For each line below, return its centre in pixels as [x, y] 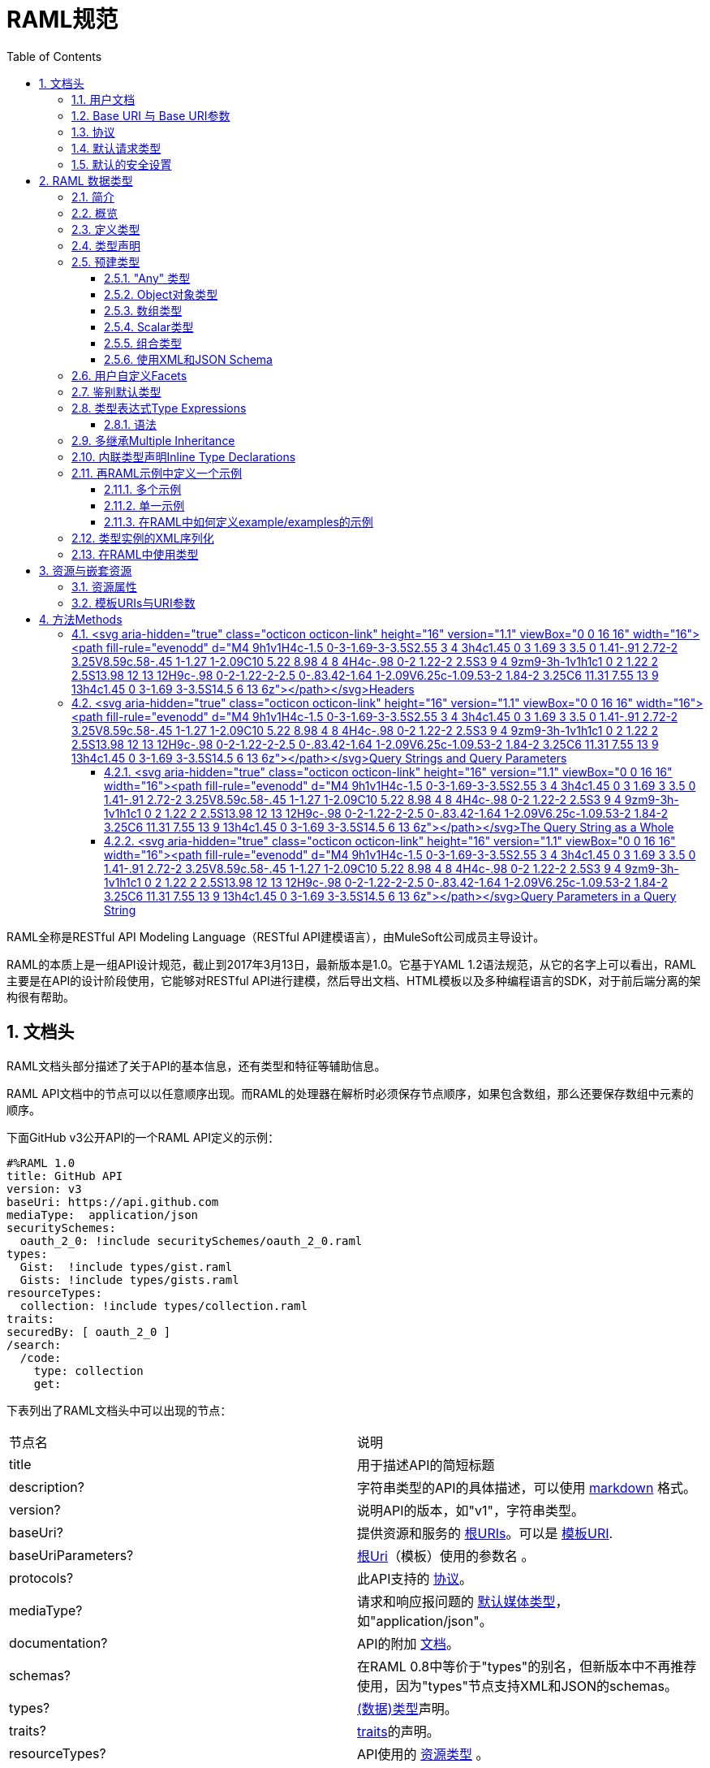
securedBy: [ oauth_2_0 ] [89, 1331]
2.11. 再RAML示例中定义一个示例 [157, 473]
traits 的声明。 [398, 1731]
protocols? [41, 1578]
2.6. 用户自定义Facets [129, 375]
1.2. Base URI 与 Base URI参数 [151, 115]
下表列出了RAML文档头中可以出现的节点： [119, 1410]
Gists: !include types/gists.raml [129, 1280]
